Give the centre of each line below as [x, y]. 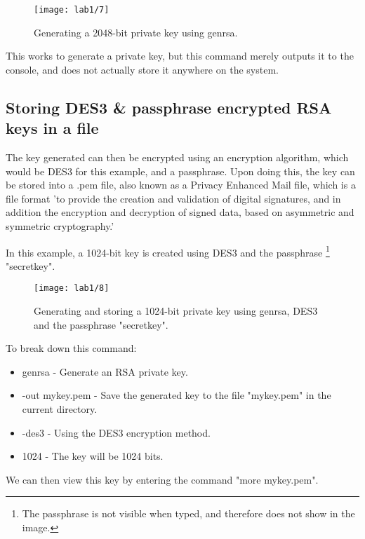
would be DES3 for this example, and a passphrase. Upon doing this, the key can [180, 171]
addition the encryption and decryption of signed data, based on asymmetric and [180, 212]
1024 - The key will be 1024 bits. [93, 456]
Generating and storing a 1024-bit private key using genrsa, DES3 [176, 311]
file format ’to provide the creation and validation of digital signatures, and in [173, 198]
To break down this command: [71, 348]
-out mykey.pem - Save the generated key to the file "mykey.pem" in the [177, 395]
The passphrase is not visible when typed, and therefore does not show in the [188, 513]
